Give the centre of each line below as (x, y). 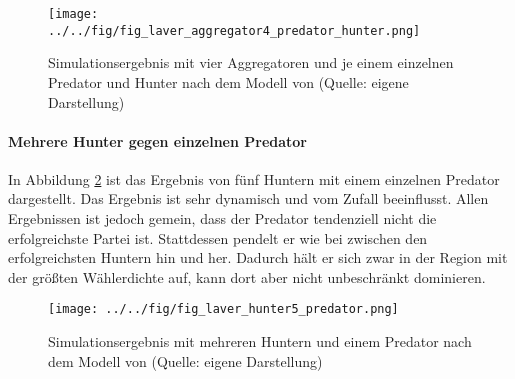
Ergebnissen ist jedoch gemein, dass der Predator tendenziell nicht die (222, 218)
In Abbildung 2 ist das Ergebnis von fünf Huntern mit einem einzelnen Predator (254, 178)
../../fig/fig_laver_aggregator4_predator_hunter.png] (234, 30)
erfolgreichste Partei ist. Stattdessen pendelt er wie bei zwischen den (218, 237)
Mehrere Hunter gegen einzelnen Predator (157, 140)
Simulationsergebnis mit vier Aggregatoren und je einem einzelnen (251, 62)
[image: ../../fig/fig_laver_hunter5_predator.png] (223, 309)
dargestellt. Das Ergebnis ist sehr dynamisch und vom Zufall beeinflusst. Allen (248, 198)
